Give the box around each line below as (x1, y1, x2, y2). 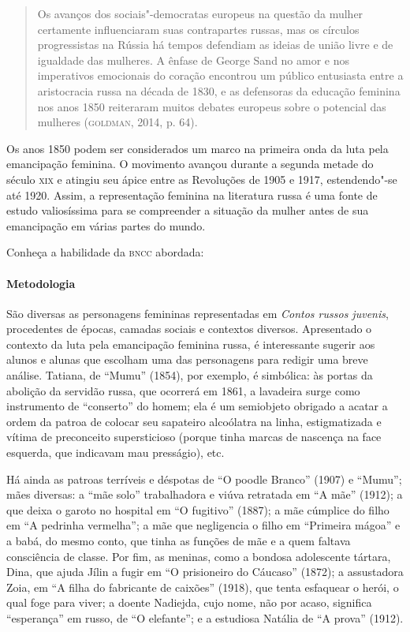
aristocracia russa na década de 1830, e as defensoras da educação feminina (37, 82, 401, 99)
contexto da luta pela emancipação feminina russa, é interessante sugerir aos (6, 335, 375, 352)
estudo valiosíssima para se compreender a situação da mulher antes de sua (6, 202, 369, 219)
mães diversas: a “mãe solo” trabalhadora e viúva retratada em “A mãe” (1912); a (6, 486, 403, 503)
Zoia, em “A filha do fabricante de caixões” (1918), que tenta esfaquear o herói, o (6, 578, 399, 595)
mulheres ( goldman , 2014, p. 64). (37, 114, 198, 130)
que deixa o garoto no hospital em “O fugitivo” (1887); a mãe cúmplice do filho (6, 501, 389, 518)
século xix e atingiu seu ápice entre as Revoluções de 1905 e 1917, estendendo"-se (6, 170, 397, 187)
